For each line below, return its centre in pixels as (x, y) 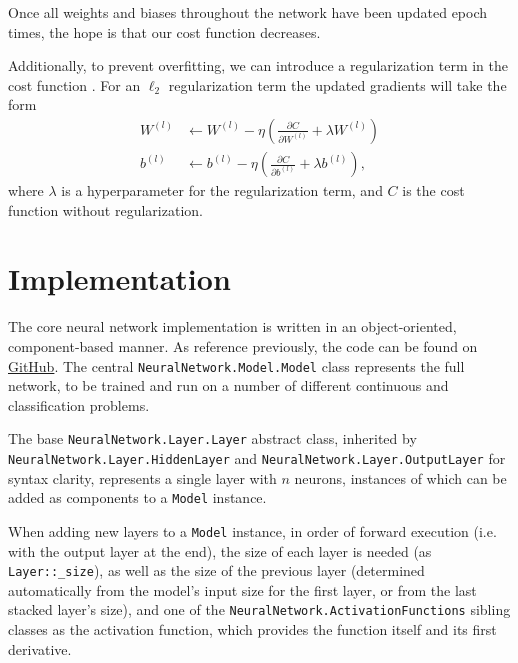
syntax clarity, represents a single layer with (142, 477)
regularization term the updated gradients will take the (337, 84)
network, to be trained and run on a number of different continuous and (228, 385)
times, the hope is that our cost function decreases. (164, 31)
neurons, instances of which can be (400, 477)
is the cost (433, 190)
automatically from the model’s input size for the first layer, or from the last (242, 589)
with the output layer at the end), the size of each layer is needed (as (220, 550)
